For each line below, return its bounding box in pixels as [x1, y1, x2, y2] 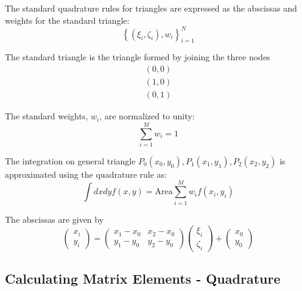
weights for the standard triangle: [5, 13, 130, 26]
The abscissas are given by [5, 212, 104, 225]
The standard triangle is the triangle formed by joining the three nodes [5, 51, 270, 63]
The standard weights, [5, 110, 88, 122]
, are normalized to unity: [99, 110, 195, 122]
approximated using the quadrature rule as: [5, 167, 167, 180]
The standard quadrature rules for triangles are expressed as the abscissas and [5, 2, 297, 14]
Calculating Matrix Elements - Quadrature [5, 269, 281, 288]
